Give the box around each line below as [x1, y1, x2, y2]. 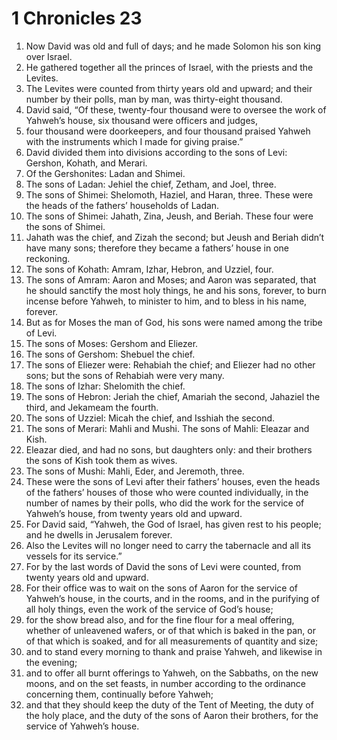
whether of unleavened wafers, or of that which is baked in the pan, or [25, 624, 316, 636]
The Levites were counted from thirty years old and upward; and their [25, 82, 313, 94]
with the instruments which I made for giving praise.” [25, 135, 244, 147]
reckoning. [25, 252, 71, 264]
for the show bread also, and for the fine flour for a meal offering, [25, 613, 295, 626]
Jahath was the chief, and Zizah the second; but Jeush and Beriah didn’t [25, 231, 325, 243]
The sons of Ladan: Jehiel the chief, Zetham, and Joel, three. [25, 178, 277, 190]
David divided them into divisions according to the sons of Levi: [25, 146, 288, 158]
